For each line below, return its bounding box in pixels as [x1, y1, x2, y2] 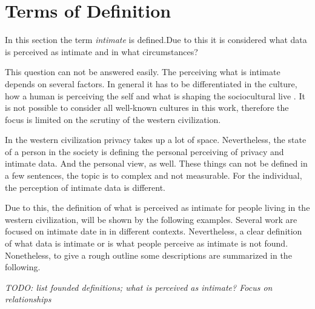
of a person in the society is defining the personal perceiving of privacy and [5, 145, 284, 158]
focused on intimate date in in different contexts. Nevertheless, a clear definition [5, 225, 302, 238]
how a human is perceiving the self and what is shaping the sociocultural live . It [5, 89, 305, 102]
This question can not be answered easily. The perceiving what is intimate [5, 65, 280, 78]
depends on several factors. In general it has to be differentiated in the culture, [5, 77, 297, 90]
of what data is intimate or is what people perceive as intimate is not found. [5, 237, 288, 250]
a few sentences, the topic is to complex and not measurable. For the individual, [5, 169, 302, 182]
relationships [5, 293, 51, 305]
